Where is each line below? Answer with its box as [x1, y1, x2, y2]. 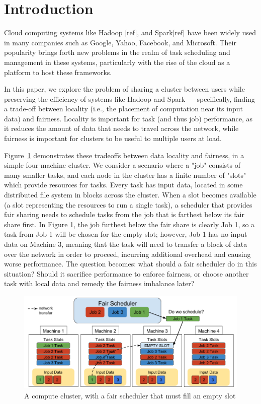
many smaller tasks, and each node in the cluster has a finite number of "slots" [4, 169, 246, 180]
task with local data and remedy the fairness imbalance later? [4, 278, 195, 289]
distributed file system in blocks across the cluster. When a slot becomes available [4, 189, 256, 200]
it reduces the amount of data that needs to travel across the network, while [4, 123, 239, 133]
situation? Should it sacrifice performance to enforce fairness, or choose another [4, 268, 249, 279]
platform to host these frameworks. [4, 66, 112, 77]
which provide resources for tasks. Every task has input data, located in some [4, 179, 243, 190]
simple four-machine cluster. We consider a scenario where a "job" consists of [4, 160, 241, 170]
